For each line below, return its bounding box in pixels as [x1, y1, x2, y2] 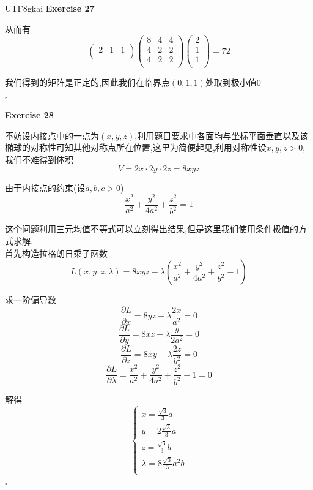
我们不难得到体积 [5, 153, 73, 165]
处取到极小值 [205, 76, 257, 89]
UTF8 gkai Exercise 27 [5, 2, 95, 14]
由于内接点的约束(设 [5, 181, 86, 194]
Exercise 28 [5, 108, 54, 121]
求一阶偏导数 [5, 293, 56, 306]
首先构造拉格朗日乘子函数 [5, 246, 108, 259]
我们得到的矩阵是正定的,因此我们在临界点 [5, 76, 170, 89]
